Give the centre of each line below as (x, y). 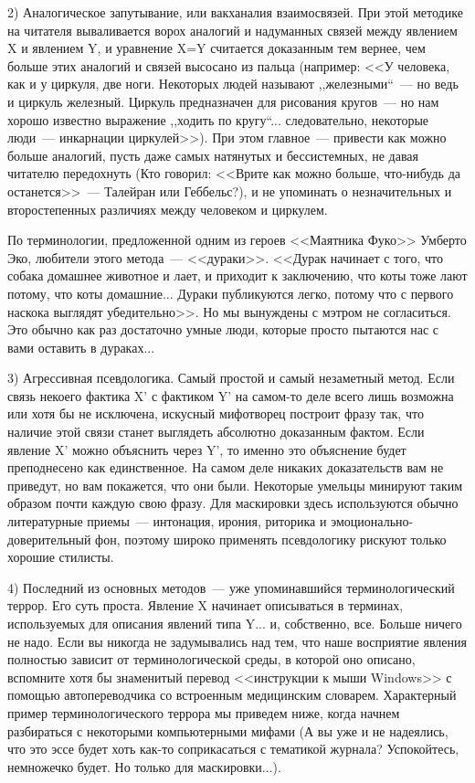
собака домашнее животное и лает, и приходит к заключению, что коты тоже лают (237, 275)
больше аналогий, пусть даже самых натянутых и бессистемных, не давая (213, 155)
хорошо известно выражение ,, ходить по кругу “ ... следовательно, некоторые (218, 119)
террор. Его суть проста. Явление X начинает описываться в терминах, (206, 605)
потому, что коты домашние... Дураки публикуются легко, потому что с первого (231, 293)
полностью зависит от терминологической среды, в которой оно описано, (211, 659)
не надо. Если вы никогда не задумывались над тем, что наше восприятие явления (237, 641)
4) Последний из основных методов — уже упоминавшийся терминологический (231, 587)
